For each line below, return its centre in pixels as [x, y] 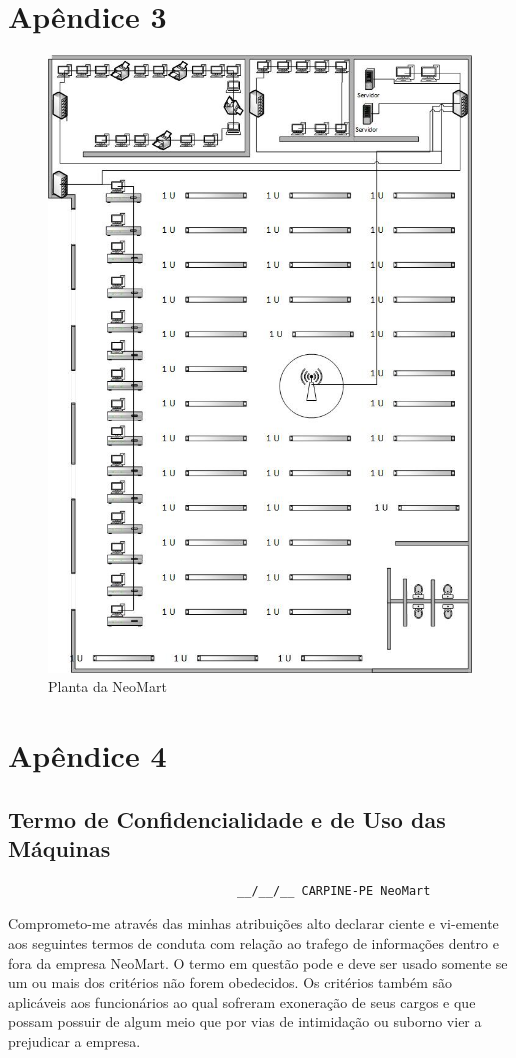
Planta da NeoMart [107, 686]
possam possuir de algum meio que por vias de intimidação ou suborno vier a [245, 1021]
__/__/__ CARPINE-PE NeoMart [334, 890]
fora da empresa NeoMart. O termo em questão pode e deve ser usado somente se [258, 962]
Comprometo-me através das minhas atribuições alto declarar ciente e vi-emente [253, 923]
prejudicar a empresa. [74, 1041]
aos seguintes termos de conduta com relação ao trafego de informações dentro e [253, 943]
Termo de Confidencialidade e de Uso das [227, 818]
